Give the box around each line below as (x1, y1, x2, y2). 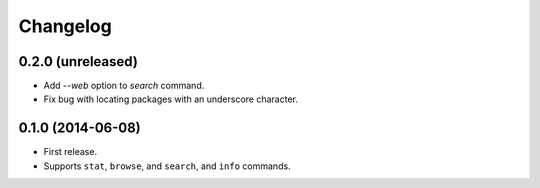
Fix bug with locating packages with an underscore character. (43, 93, 299, 105)
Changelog (18, 15, 112, 37)
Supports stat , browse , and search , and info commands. (43, 160, 291, 172)
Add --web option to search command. (43, 80, 205, 92)
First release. (43, 146, 98, 158)
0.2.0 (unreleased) (18, 53, 139, 70)
